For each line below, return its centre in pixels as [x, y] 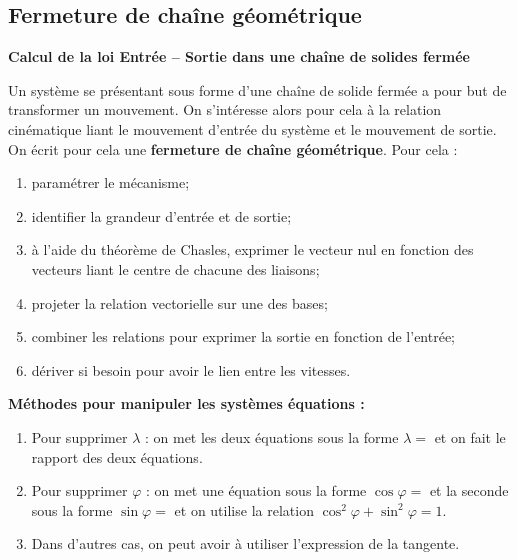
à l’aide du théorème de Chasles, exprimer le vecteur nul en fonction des [252, 249]
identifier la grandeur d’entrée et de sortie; [161, 215]
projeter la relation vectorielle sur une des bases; [179, 302]
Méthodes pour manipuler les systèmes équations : [186, 403]
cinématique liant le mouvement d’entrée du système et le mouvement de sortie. [252, 128]
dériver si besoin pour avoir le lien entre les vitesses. [191, 369]
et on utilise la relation [244, 509]
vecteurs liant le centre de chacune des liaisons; [175, 268]
